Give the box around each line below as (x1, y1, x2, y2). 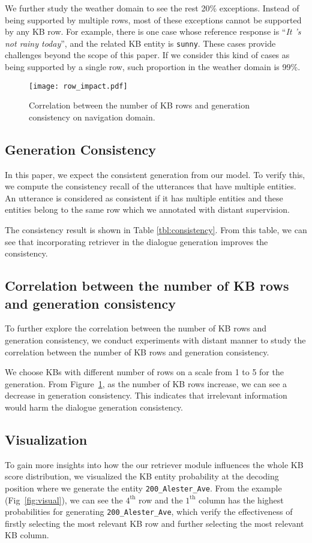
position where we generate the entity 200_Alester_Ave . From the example (5, 481, 282, 494)
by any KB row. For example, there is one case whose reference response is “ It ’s (5, 25, 301, 38)
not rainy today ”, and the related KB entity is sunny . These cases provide (5, 37, 276, 49)
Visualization (5, 430, 88, 448)
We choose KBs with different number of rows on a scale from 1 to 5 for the (5, 366, 284, 378)
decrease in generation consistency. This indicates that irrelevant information (5, 389, 287, 402)
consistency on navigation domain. (29, 110, 155, 123)
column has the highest (199, 493, 284, 506)
